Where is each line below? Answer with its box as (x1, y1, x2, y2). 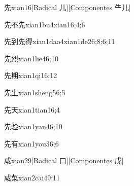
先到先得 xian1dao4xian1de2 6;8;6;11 (4, 36, 115, 47)
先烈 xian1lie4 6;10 (4, 53, 58, 63)
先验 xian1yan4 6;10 (4, 121, 62, 132)
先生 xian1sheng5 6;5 (4, 87, 65, 97)
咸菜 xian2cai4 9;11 (4, 172, 60, 182)
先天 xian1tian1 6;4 (4, 104, 60, 115)
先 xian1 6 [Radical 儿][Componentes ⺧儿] (4, 2, 131, 12)
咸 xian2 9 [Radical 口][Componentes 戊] (4, 155, 124, 166)
